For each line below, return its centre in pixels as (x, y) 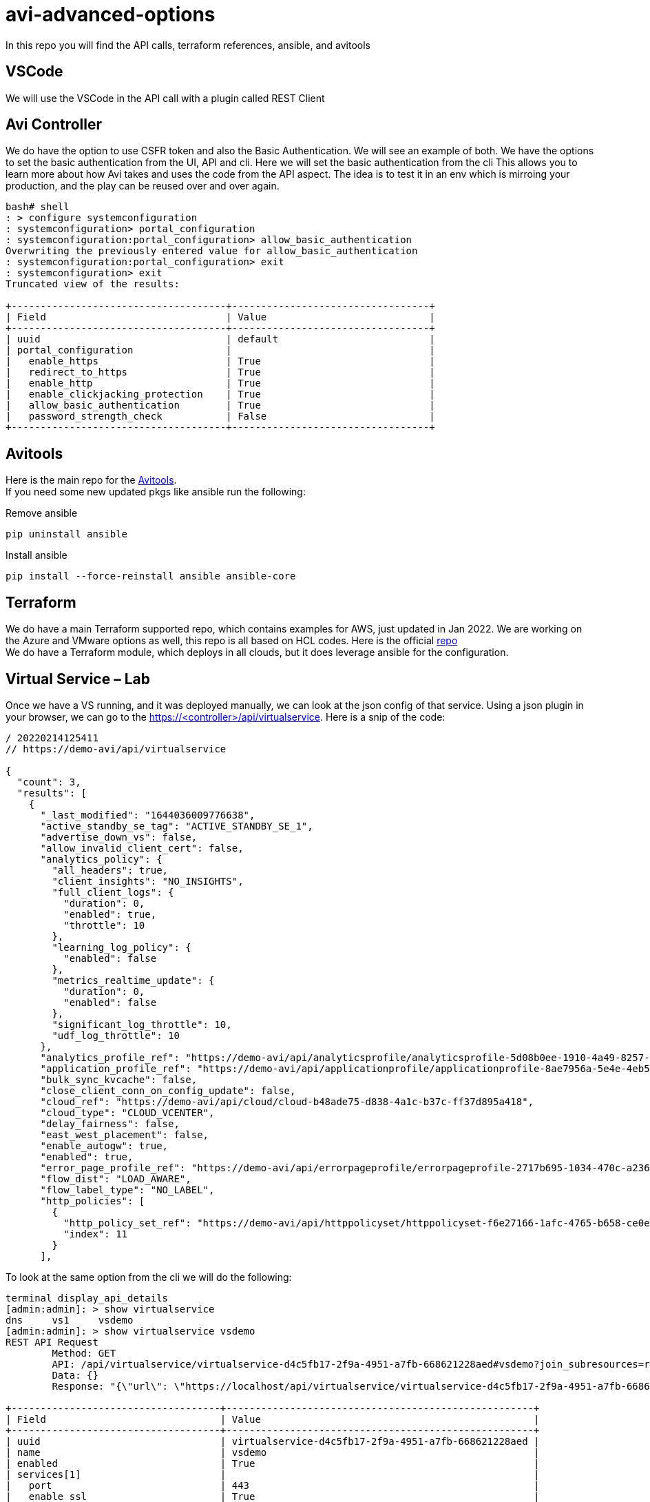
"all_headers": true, (110, 870)
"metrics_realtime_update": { (133, 980)
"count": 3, (49, 782)
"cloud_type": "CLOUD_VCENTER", (127, 1112)
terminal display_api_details (87, 1298)
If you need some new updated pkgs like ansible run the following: (156, 492)
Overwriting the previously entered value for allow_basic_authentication (212, 251)
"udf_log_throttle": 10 (116, 1035)
